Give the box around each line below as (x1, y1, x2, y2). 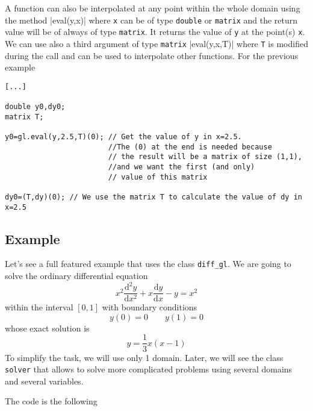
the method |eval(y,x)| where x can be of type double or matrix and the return (5, 13, 298, 26)
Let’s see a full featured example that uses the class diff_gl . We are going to (5, 257, 291, 270)
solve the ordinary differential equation (5, 269, 148, 282)
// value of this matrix (108, 172, 208, 181)
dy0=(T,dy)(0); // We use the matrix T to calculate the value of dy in (5, 192, 302, 201)
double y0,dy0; (5, 102, 66, 111)
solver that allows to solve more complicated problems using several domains (5, 363, 293, 375)
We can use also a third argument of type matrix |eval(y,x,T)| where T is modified (5, 37, 308, 49)
